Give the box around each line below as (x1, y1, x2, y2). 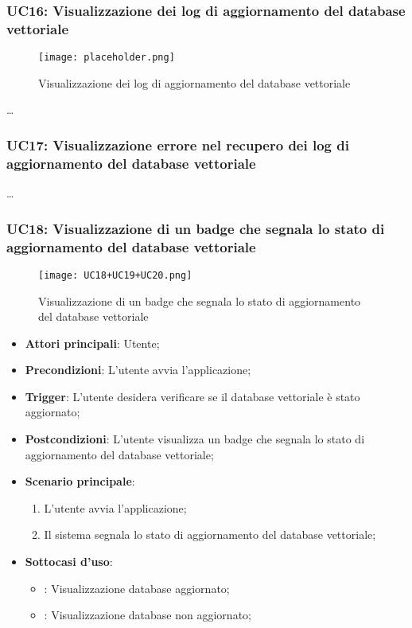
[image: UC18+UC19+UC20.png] (38, 269, 192, 281)
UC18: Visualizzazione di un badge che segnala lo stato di (6, 218, 385, 238)
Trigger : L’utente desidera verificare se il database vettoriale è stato (25, 388, 360, 404)
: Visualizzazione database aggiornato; (44, 579, 230, 596)
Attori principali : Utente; (25, 334, 160, 351)
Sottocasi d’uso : (25, 553, 113, 570)
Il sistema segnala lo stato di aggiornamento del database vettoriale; (44, 526, 376, 543)
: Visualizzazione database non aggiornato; (44, 607, 251, 623)
